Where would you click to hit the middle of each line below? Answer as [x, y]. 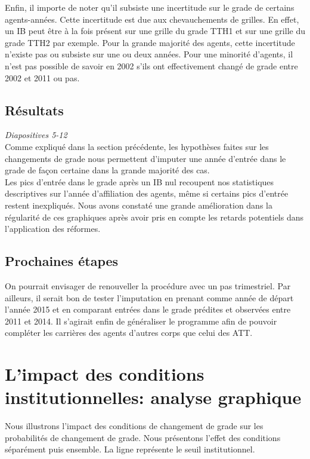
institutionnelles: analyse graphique [153, 397]
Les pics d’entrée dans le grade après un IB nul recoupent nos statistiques [139, 181]
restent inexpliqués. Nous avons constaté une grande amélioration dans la [139, 205]
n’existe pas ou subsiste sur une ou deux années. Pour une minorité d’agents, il [149, 54]
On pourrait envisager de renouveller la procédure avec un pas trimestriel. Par [148, 285]
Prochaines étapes [62, 261]
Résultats [34, 110]
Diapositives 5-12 [36, 135]
